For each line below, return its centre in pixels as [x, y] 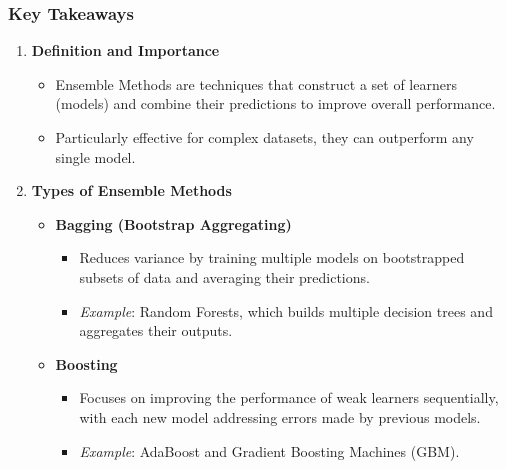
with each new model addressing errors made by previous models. [280, 416]
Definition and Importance [125, 50]
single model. [95, 156]
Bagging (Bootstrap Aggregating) [173, 223]
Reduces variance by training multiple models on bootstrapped [272, 257]
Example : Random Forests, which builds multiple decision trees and [286, 310]
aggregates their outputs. [156, 330]
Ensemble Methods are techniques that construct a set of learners [256, 83]
